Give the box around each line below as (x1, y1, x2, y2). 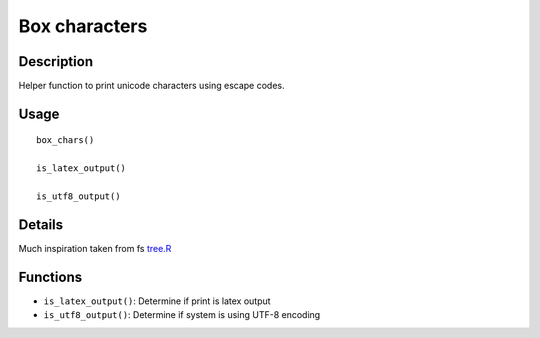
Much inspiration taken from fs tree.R (18, 242, 172, 254)
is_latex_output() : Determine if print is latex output (43, 295, 271, 307)
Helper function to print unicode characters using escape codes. (18, 80, 285, 92)
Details (18, 216, 64, 233)
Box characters (18, 15, 148, 37)
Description (18, 53, 94, 70)
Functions (18, 268, 83, 285)
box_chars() (36, 135, 95, 146)
